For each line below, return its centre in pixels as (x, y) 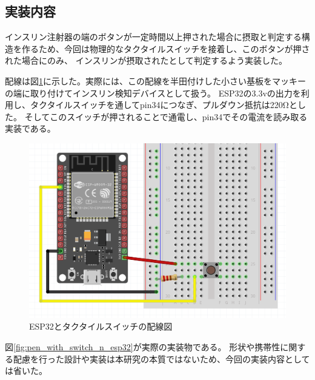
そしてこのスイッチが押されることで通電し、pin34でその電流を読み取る (166, 116)
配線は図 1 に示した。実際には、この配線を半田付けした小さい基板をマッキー (155, 80)
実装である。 (30, 128)
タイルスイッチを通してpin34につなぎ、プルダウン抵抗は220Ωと (172, 105)
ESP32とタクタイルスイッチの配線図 (101, 326)
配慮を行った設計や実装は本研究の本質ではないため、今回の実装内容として (161, 358)
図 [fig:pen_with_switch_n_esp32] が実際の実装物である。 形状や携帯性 (143, 346)
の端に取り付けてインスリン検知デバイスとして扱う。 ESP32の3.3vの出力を (153, 93)
